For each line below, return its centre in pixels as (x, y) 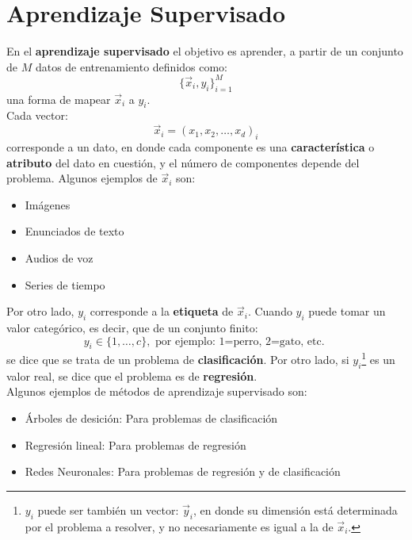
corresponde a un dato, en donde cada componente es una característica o (191, 147)
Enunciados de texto (74, 231)
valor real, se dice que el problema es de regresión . (132, 375)
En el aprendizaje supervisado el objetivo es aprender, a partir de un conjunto (205, 51)
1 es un (378, 358)
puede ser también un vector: (108, 509)
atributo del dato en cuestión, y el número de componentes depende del (183, 162)
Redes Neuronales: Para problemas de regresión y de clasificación (183, 471)
